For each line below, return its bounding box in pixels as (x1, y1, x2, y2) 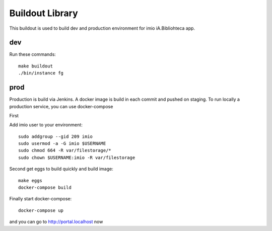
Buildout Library (9, 8, 78, 19)
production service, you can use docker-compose (9, 103, 113, 109)
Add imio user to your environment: (9, 122, 83, 128)
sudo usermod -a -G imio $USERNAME (18, 141, 106, 146)
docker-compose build (18, 185, 72, 191)
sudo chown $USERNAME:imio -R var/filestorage (18, 155, 135, 161)
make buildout (18, 63, 53, 69)
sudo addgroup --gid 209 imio (18, 133, 93, 139)
